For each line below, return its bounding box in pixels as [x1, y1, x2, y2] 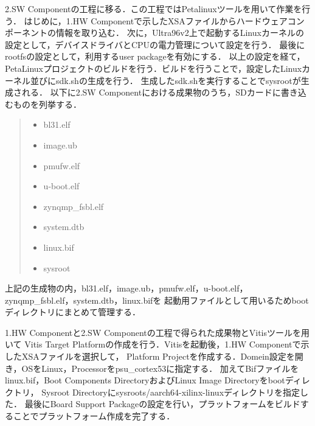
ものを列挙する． [13, 97, 81, 110]
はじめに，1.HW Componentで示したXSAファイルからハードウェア [24, 14, 288, 27]
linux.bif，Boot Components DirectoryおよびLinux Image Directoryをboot [5, 374, 285, 386]
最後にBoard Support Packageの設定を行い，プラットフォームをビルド [24, 397, 300, 410]
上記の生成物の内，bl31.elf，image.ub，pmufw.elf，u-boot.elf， [5, 282, 248, 295]
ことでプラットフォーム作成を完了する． [13, 410, 175, 422]
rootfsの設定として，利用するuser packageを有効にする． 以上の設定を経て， [5, 50, 305, 63]
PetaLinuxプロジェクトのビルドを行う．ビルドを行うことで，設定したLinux [5, 61, 302, 74]
